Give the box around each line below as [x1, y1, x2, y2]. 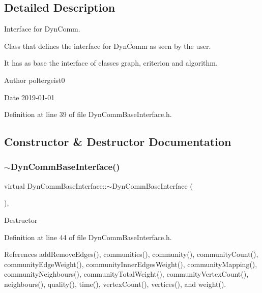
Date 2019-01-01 [4, 92, 55, 102]
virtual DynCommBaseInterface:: [4, 180, 107, 191]
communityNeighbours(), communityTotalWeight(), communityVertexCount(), [4, 269, 249, 279]
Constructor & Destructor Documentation [4, 134, 231, 150]
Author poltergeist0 [4, 74, 65, 85]
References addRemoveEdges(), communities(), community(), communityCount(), [4, 249, 258, 259]
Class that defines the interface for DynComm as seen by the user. [4, 40, 211, 51]
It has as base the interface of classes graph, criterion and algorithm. [4, 57, 218, 68]
